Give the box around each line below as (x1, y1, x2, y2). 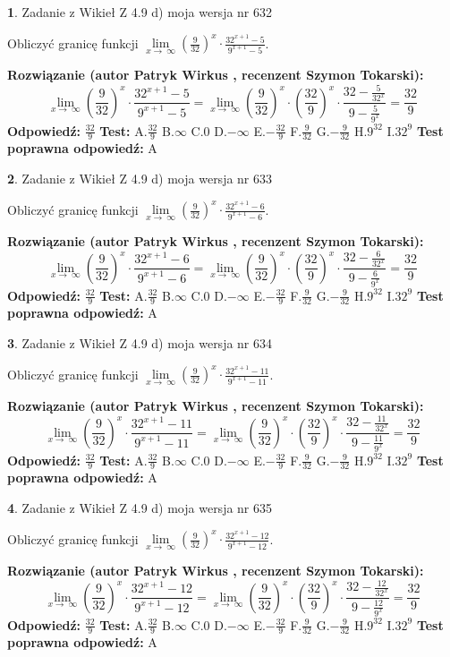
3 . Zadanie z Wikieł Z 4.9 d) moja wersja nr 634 (7, 333, 273, 352)
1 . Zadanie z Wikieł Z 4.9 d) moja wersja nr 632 (7, 3, 273, 21)
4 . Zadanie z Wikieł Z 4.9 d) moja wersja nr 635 (7, 498, 273, 516)
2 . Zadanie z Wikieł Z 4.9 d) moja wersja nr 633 (7, 168, 273, 187)
